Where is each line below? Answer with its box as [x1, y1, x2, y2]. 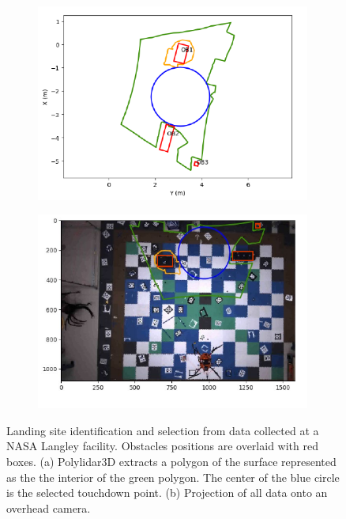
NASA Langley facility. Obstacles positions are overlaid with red [6, 438, 318, 454]
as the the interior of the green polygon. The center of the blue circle [6, 468, 340, 485]
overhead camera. [6, 499, 91, 516]
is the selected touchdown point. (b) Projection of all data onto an [6, 484, 328, 501]
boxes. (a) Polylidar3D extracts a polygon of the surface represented [6, 453, 337, 469]
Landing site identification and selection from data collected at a [6, 422, 319, 438]
